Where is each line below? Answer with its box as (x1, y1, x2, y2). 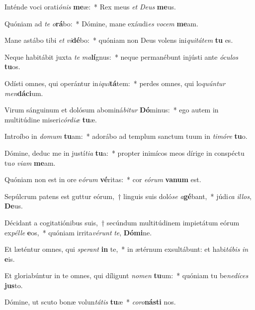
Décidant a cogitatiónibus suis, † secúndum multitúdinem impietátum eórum (4, 217, 240, 227)
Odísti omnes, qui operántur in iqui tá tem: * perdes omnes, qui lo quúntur (4, 78, 226, 88)
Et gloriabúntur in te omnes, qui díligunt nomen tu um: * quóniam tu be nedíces (4, 270, 249, 281)
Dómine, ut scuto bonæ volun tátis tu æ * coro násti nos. (4, 297, 176, 307)
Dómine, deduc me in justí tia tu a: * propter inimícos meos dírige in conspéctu (4, 147, 245, 158)
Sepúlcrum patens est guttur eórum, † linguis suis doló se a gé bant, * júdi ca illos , (4, 191, 252, 201)
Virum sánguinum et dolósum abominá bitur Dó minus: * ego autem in (4, 104, 219, 115)
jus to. (4, 280, 23, 290)
